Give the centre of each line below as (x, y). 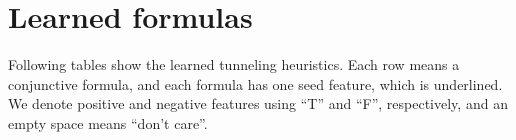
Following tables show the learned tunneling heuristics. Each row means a (234, 64)
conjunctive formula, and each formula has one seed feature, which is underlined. (255, 83)
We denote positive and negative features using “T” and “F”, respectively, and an (258, 103)
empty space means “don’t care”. (108, 122)
